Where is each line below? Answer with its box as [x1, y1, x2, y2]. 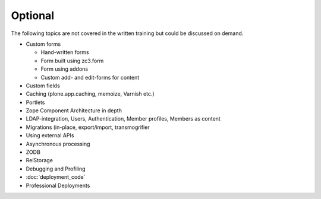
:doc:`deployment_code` [26, 173, 86, 181]
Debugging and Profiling [26, 165, 86, 172]
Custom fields [26, 82, 61, 89]
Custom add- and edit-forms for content [40, 74, 140, 81]
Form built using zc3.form [40, 57, 104, 64]
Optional [11, 9, 55, 22]
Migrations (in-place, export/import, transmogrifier [26, 124, 150, 131]
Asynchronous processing [26, 140, 90, 147]
